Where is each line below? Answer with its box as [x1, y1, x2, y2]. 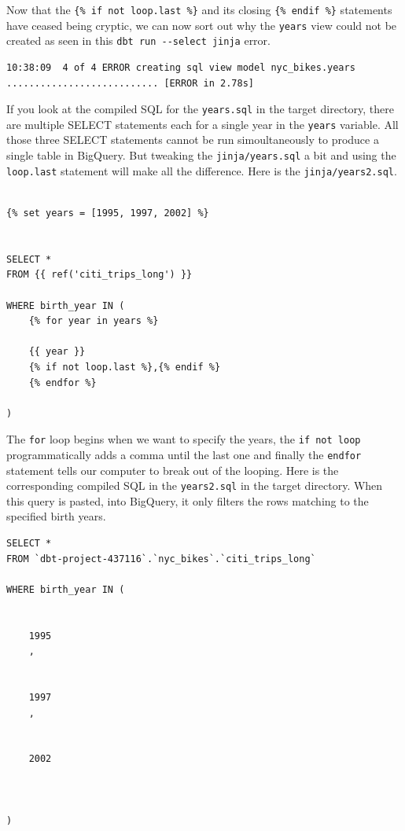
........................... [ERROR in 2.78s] [6, 77, 254, 89]
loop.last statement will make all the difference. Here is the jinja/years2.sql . [6, 162, 397, 178]
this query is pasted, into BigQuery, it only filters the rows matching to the [6, 492, 369, 509]
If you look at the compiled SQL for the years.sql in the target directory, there [6, 101, 395, 117]
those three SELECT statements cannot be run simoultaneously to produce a [6, 131, 379, 148]
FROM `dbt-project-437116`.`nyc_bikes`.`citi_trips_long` [6, 553, 316, 564]
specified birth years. [6, 508, 106, 524]
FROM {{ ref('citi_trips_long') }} [6, 269, 193, 281]
